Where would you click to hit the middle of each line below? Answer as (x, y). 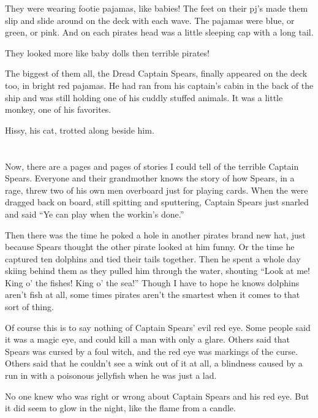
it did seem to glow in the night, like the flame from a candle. (120, 408)
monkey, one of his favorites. (58, 109)
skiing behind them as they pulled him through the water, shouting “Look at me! (157, 271)
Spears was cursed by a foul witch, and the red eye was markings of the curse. (151, 351)
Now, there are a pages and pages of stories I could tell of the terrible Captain (152, 166)
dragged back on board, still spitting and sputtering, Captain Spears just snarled (157, 202)
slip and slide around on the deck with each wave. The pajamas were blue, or (150, 20)
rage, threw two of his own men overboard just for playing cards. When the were (157, 190)
